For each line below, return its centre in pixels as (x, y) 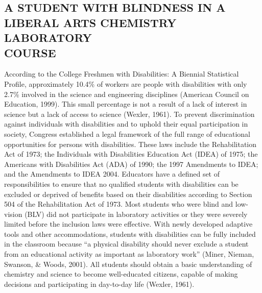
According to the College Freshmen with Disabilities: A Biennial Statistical (122, 74)
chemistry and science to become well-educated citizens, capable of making (121, 274)
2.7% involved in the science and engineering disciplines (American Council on (127, 94)
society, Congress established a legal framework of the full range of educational (127, 133)
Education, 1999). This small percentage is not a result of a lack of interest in (126, 104)
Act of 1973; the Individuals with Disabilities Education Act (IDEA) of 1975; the (131, 154)
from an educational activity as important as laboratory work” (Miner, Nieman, (129, 254)
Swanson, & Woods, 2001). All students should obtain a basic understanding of (128, 264)
